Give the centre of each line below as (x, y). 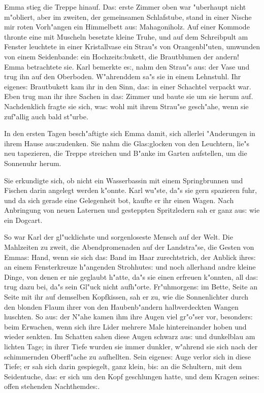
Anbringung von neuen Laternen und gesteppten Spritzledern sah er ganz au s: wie (132, 210)
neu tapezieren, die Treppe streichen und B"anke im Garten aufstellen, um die (126, 153)
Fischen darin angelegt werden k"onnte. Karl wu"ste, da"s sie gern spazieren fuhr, (130, 190)
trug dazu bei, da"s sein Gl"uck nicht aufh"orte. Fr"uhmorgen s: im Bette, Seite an (131, 287)
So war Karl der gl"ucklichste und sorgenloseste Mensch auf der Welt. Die (119, 237)
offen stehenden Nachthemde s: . (52, 386)
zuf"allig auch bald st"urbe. (46, 116)
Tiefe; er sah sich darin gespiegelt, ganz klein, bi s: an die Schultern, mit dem (123, 366)
